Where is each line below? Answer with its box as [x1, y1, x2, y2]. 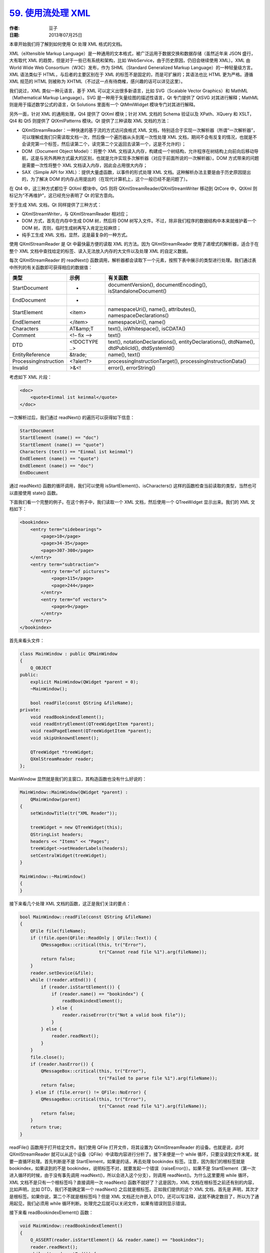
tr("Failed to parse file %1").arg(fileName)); [98, 1075, 217, 1081]
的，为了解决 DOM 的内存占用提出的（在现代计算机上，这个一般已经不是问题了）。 [21, 176, 190, 182]
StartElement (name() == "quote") [19, 442, 104, 448]
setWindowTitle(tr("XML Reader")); [30, 810, 117, 816]
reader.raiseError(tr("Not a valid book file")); [61, 1012, 186, 1018]
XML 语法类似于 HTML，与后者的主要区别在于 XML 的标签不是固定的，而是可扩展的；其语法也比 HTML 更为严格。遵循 [9, 71, 253, 77]
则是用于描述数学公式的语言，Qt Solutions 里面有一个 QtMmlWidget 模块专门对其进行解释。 [9, 102, 198, 108]
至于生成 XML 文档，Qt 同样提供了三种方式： [9, 201, 102, 207]
